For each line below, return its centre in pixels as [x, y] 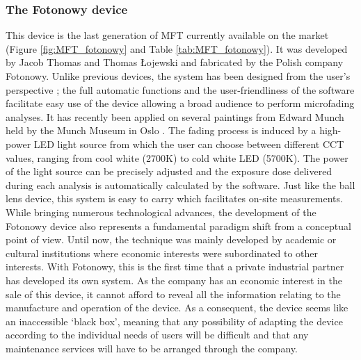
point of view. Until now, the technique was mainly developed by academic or [171, 239]
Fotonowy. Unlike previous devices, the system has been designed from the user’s [178, 76]
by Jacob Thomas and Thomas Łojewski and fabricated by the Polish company [175, 62]
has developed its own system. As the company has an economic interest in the [174, 280]
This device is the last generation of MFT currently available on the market [167, 35]
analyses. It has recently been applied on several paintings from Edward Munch [175, 116]
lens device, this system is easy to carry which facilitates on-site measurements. [174, 198]
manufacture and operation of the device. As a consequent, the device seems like [177, 308]
